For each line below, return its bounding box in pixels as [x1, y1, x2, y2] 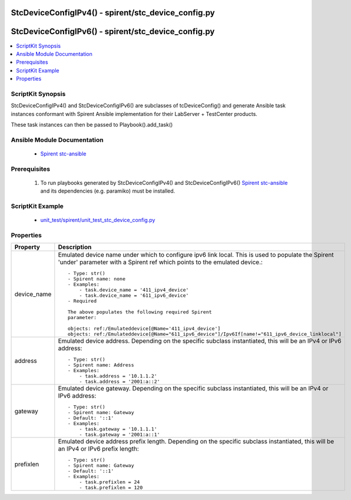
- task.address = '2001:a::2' [79, 379, 160, 385]
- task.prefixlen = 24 [79, 479, 140, 485]
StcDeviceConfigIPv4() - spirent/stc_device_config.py [11, 8, 215, 18]
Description [58, 243, 92, 251]
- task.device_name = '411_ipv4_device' [79, 287, 189, 293]
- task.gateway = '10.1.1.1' [79, 426, 157, 432]
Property [14, 243, 41, 251]
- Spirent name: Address [67, 362, 134, 368]
